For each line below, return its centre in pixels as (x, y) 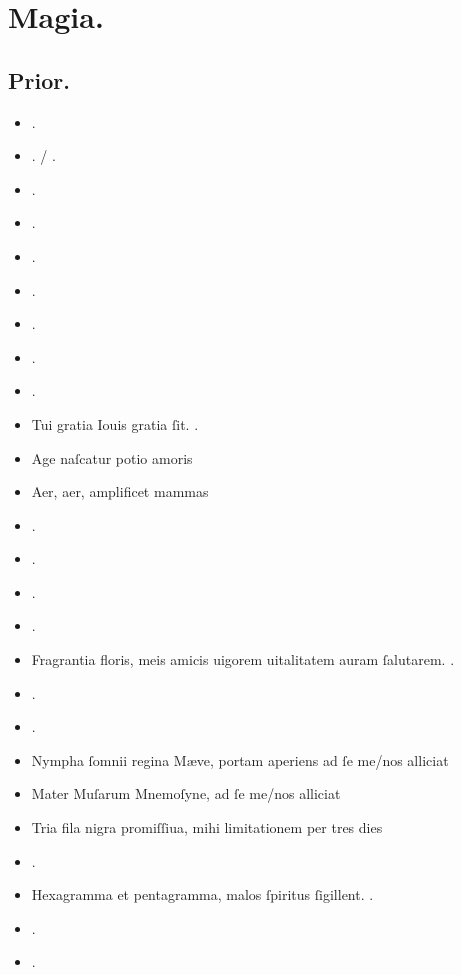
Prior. (39, 79)
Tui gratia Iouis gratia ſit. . (115, 423)
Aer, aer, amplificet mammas (120, 491)
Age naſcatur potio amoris (112, 457)
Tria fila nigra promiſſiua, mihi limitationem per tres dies (207, 827)
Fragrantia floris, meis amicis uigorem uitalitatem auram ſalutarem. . (243, 659)
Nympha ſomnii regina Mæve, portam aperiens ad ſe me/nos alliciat (240, 759)
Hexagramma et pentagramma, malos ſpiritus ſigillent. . (202, 894)
